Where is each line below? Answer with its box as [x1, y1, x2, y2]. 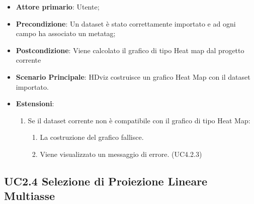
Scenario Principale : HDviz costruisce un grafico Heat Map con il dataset [16, 71, 250, 82]
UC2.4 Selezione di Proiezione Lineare [4, 173, 208, 188]
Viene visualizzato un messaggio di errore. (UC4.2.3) [40, 148, 202, 159]
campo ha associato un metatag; [16, 28, 116, 39]
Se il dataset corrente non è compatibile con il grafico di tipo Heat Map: [28, 115, 250, 125]
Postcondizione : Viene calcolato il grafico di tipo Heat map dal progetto [16, 45, 244, 55]
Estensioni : [16, 98, 54, 109]
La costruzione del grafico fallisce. [40, 132, 144, 142]
